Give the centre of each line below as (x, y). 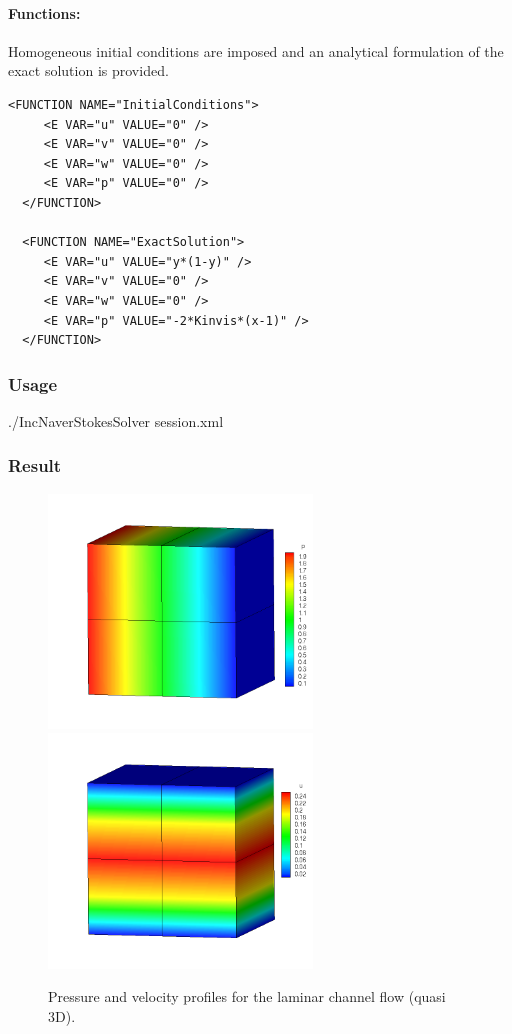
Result (35, 465)
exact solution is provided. (88, 70)
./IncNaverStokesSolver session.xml (116, 420)
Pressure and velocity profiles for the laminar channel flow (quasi (247, 996)
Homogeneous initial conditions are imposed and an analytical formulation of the (256, 50)
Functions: (44, 12)
